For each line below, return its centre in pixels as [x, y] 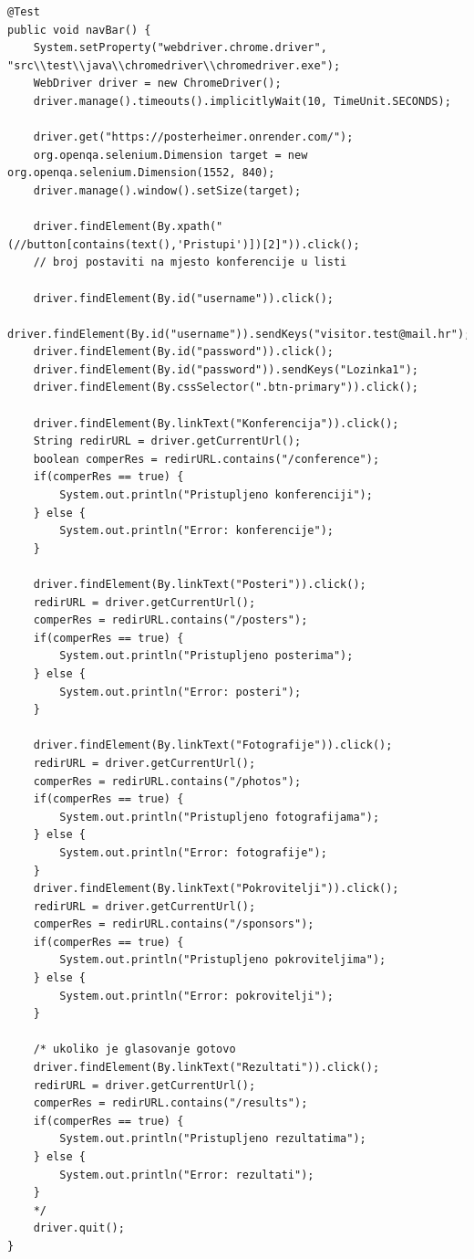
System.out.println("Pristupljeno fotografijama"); [220, 817]
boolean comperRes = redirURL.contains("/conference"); [206, 459]
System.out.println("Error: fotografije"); [193, 852]
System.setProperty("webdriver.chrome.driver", [180, 48]
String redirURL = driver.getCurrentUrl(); [167, 441]
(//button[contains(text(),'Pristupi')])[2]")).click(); [184, 244]
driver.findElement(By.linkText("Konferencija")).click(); [216, 423]
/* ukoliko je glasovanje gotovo [134, 1049]
